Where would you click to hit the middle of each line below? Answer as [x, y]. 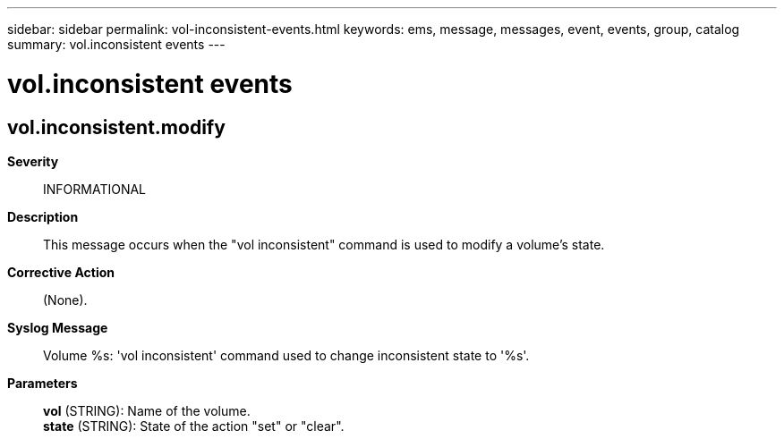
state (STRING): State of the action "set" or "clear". [194, 426]
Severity [33, 161]
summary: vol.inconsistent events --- [116, 44]
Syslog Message [58, 327]
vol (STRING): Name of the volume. [147, 410]
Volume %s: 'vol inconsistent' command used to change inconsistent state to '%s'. [286, 355]
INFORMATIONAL [95, 189]
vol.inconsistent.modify [116, 127]
